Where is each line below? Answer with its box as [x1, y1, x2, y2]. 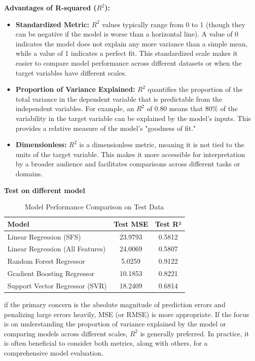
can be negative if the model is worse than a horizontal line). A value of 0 [15, 29, 239, 39]
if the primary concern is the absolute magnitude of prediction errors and [4, 299, 225, 309]
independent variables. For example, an [15, 103, 134, 114]
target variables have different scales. [15, 67, 127, 78]
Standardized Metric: [15, 19, 90, 29]
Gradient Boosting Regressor [7, 268, 95, 279]
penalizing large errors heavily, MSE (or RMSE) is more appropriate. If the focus [4, 309, 250, 319]
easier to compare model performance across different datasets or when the [15, 57, 242, 68]
